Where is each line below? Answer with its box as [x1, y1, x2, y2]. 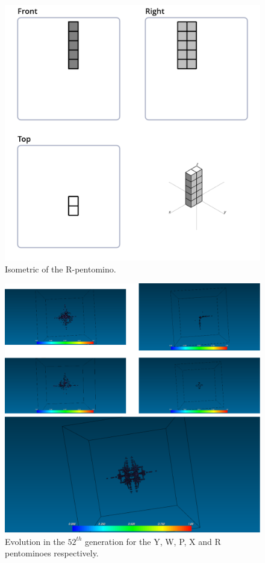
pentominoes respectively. [5, 547, 99, 559]
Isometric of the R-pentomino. [5, 262, 116, 275]
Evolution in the [5, 535, 65, 547]
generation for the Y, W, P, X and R [85, 535, 221, 547]
